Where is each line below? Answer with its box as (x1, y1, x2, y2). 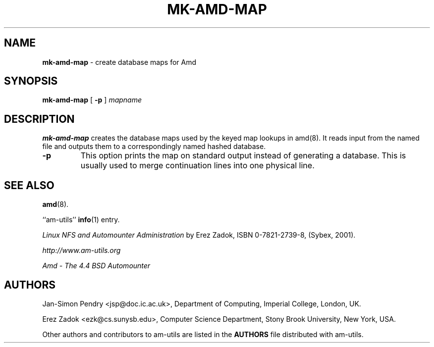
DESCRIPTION (4, 112, 75, 125)
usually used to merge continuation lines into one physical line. (80, 160, 315, 171)
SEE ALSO (4, 179, 54, 192)
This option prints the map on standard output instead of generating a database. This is (80, 150, 406, 161)
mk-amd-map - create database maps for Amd (42, 57, 196, 66)
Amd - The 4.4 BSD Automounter (42, 261, 151, 270)
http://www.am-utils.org (42, 246, 121, 255)
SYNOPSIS (4, 75, 58, 88)
